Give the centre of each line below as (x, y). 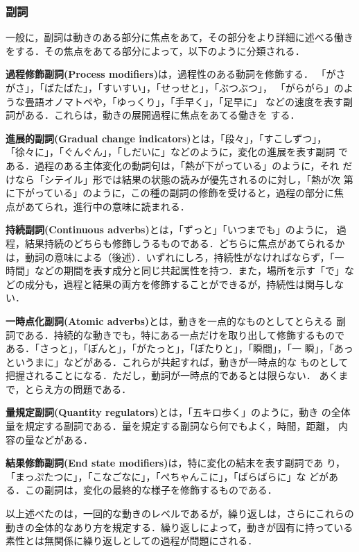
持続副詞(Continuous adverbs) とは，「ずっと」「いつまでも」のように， (170, 229)
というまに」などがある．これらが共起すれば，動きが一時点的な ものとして (177, 361)
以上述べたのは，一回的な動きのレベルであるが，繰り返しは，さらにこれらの (180, 513)
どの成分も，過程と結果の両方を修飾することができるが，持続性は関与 (165, 284)
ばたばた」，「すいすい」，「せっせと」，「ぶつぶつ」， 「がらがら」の (194, 87)
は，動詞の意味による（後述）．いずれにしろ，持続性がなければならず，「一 (175, 257)
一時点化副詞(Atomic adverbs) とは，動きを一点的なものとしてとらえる (169, 320)
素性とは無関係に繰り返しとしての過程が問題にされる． (132, 541)
